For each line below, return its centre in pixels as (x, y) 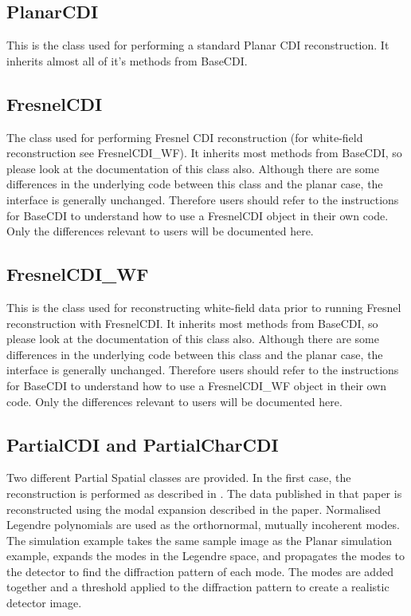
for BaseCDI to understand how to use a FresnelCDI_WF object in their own (197, 385)
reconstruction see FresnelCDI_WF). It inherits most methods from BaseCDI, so (204, 153)
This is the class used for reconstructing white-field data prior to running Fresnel (204, 307)
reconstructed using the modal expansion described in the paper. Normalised (194, 509)
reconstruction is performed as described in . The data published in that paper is (204, 493)
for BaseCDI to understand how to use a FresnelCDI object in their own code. (198, 215)
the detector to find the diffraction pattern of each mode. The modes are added (200, 571)
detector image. (44, 603)
